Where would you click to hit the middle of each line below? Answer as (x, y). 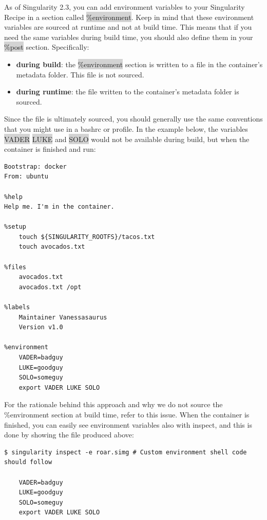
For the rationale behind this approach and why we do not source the (113, 404)
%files (15, 267)
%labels (17, 307)
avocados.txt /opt (50, 287)
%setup (15, 227)
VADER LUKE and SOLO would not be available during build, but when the (127, 139)
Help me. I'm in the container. (59, 207)
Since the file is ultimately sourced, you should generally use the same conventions (133, 119)
